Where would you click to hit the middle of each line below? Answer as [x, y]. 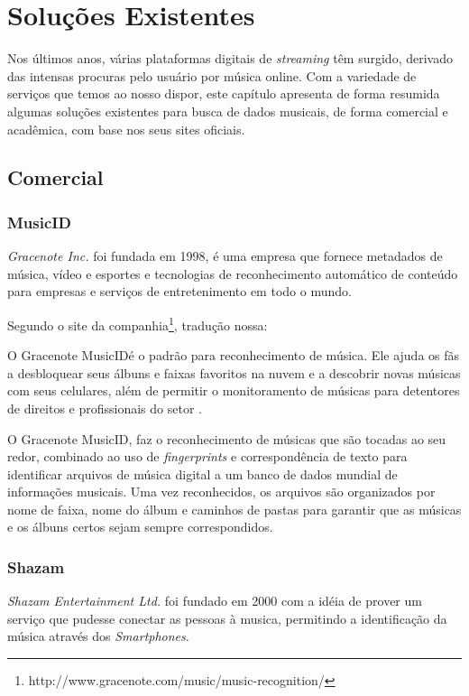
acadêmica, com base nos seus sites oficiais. [126, 129]
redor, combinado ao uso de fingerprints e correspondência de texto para [207, 456]
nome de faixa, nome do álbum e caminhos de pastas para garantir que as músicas [234, 509]
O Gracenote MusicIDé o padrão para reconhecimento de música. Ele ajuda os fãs [234, 355]
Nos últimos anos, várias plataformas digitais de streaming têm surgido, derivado [230, 58]
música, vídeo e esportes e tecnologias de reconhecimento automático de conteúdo [233, 273]
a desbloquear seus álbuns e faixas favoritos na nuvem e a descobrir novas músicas [234, 372]
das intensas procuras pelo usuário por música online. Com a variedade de [212, 75]
